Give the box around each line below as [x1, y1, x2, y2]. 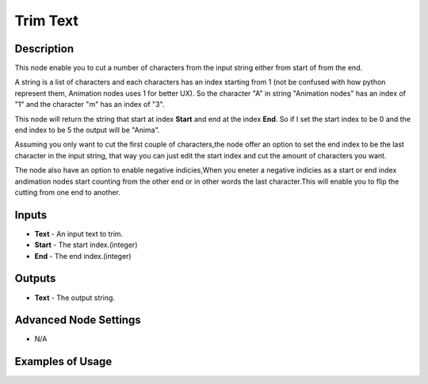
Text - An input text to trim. [34, 229, 124, 238]
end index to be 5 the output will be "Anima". [14, 125, 160, 135]
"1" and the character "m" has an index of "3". [14, 100, 165, 109]
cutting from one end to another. [14, 187, 120, 197]
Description [14, 42, 75, 55]
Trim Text [14, 12, 78, 29]
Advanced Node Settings [14, 314, 142, 327]
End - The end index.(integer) [34, 251, 132, 260]
